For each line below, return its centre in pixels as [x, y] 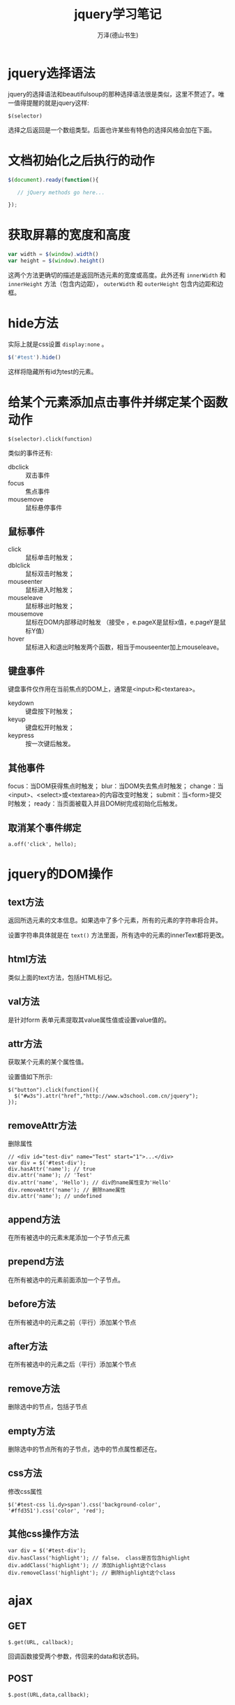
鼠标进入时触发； [50, 590]
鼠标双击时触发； [50, 573]
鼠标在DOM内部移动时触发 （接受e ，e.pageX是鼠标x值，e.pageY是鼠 [126, 622]
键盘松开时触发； [50, 727]
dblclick [19, 565]
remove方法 [34, 1389]
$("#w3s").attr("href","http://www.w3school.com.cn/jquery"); [106, 1096]
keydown [21, 703]
